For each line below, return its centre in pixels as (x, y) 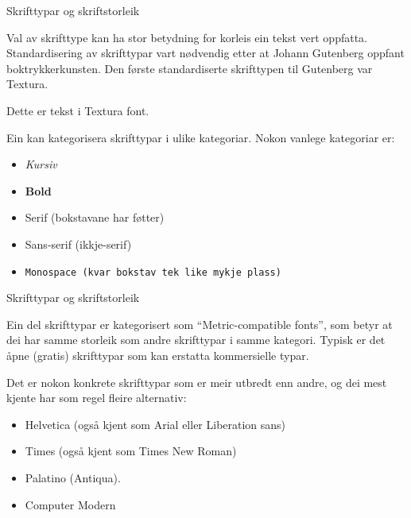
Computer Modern (70, 504)
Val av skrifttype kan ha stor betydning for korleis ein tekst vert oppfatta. (187, 37)
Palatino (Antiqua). (73, 477)
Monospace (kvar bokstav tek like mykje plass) (153, 272)
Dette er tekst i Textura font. (78, 110)
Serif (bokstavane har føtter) (95, 217)
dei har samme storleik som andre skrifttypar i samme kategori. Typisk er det (196, 340)
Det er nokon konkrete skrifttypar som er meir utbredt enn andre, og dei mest (197, 382)
